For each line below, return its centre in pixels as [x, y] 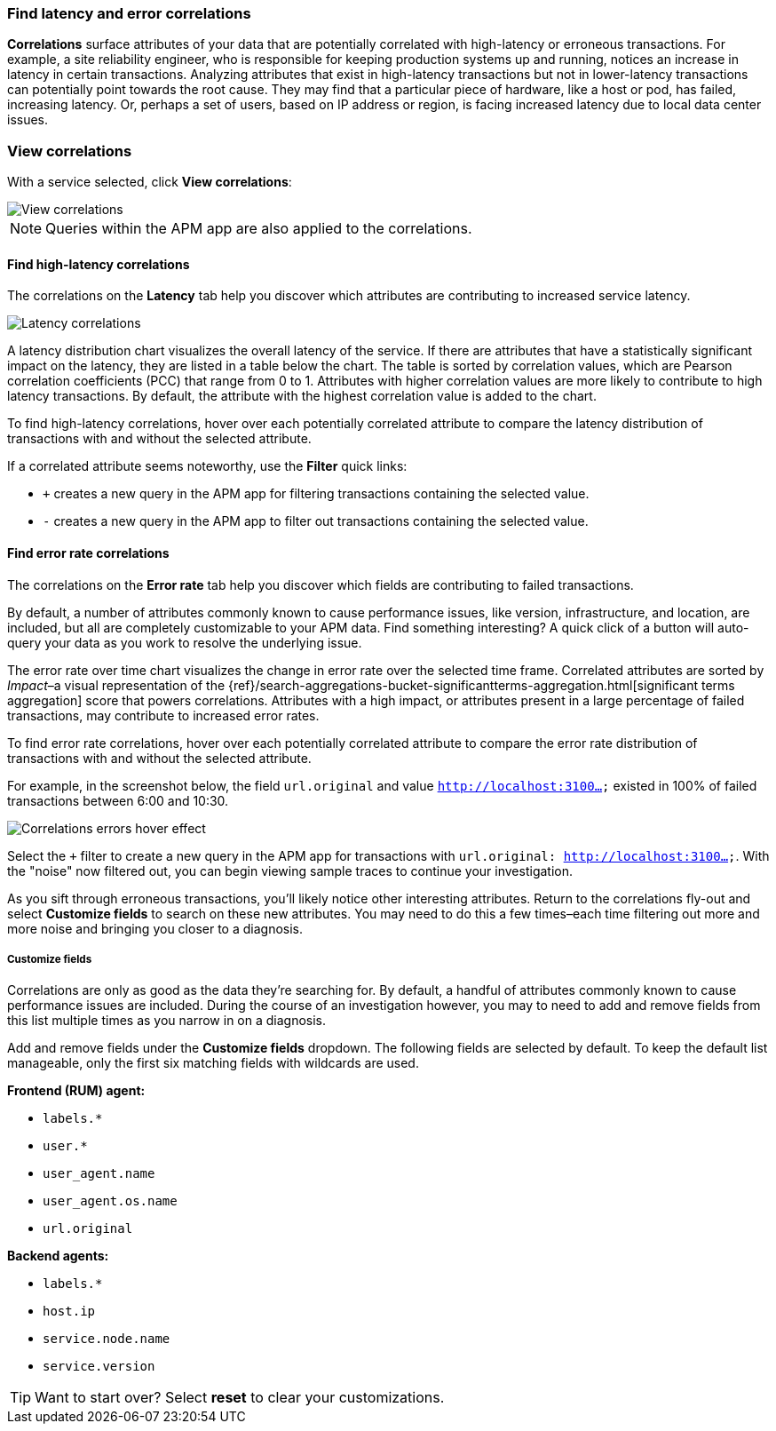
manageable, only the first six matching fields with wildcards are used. [213, 1063]
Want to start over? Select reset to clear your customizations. [240, 1398]
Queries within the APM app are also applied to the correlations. [259, 229]
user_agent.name [99, 1174]
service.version [99, 1367]
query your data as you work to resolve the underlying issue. [185, 642]
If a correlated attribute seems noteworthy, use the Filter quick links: [207, 466]
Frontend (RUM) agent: [76, 1091]
